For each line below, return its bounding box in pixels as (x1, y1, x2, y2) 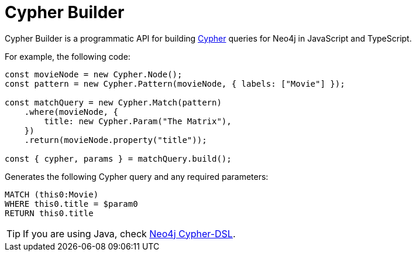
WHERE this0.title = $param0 (5, 199, 138, 209)
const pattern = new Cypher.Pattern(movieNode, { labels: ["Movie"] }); (5, 78, 345, 88)
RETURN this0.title (5, 208, 94, 218)
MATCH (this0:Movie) (5, 189, 99, 199)
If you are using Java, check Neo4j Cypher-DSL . (23, 227, 236, 240)
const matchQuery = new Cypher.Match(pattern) (5, 97, 222, 107)
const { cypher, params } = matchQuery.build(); (5, 153, 232, 163)
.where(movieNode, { (24, 107, 118, 117)
